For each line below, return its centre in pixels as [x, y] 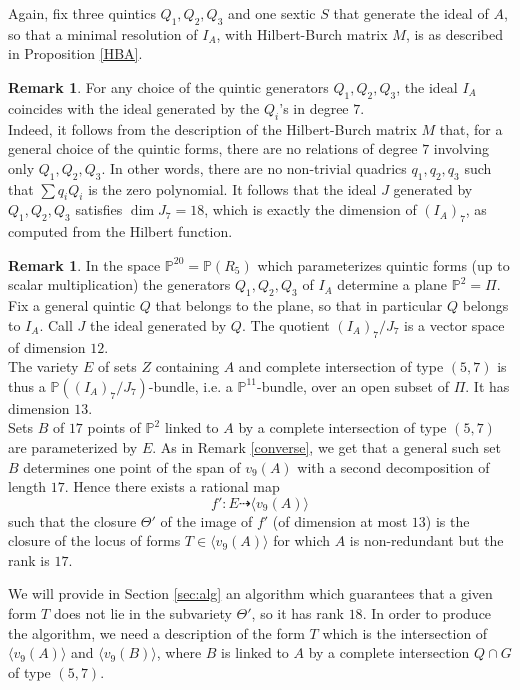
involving [461, 148]
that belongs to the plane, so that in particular [299, 305]
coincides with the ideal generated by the [134, 107]
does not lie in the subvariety [142, 613]
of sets [117, 366]
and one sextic [272, 13]
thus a [27, 385]
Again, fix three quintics [82, 13]
